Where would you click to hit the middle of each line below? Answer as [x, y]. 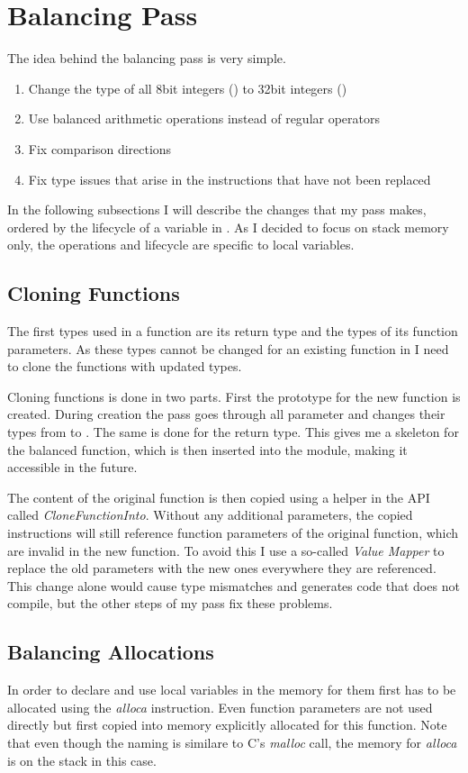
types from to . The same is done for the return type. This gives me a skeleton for [233, 432]
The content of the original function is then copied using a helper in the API [219, 497]
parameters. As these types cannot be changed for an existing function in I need [228, 348]
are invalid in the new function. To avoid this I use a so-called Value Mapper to [226, 550]
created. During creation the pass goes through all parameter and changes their [226, 414]
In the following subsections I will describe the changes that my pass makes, [217, 209]
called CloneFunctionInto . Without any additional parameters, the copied [210, 515]
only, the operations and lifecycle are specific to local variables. [181, 245]
